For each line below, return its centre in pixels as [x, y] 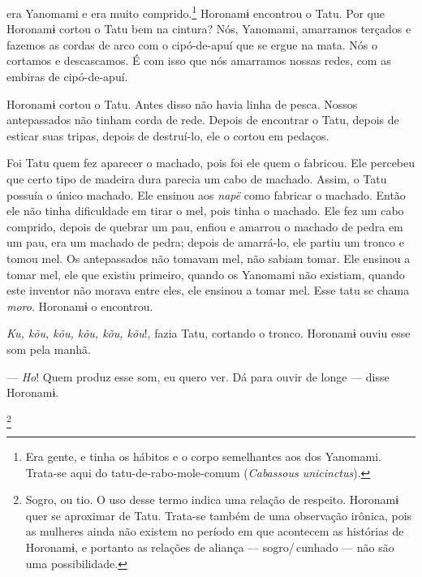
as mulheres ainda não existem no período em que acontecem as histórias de [215, 531]
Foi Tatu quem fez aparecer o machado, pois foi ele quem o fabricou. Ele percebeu [211, 163]
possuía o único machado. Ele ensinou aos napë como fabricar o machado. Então [206, 194]
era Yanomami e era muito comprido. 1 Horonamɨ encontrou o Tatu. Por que [196, 12]
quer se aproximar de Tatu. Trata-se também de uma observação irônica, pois [219, 515]
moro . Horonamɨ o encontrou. [80, 306]
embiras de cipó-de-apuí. [67, 77]
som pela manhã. [49, 349]
